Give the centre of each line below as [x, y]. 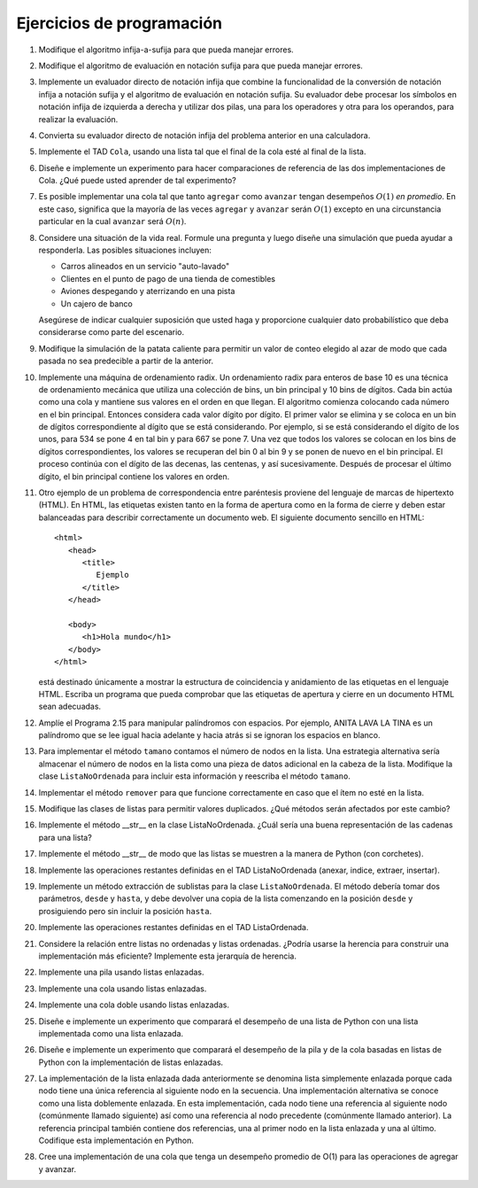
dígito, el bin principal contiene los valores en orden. [134, 476]
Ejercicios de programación [119, 23]
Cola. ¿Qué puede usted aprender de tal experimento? [137, 181]
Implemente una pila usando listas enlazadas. [121, 972]
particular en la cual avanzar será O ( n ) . [112, 221]
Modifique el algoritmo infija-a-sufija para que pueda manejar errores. [166, 50]
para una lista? [65, 837]
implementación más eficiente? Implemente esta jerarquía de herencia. [167, 956]
